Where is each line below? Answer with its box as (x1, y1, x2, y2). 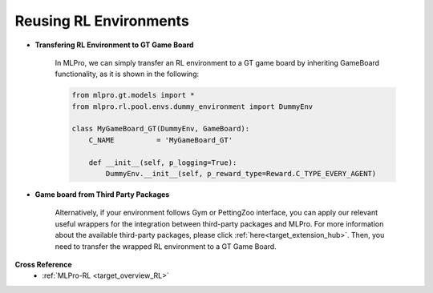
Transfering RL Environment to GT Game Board (34, 40, 194, 50)
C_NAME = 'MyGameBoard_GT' (88, 135, 233, 144)
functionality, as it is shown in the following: (55, 69, 200, 79)
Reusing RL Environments (14, 12, 190, 30)
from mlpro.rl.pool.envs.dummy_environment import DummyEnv (71, 102, 314, 111)
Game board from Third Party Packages (34, 190, 170, 199)
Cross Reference (14, 259, 72, 269)
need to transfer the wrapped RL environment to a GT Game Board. (55, 241, 277, 251)
